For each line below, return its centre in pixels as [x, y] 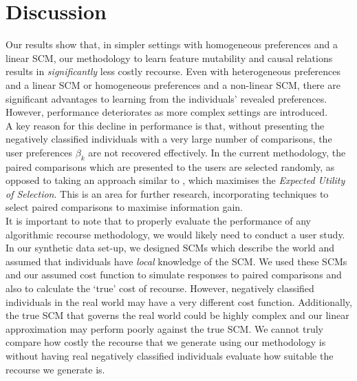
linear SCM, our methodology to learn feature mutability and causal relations [169, 58]
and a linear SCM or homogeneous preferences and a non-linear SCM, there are [173, 84]
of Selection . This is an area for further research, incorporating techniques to [167, 193]
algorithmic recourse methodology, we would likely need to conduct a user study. [175, 234]
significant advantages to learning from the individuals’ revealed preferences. [166, 98]
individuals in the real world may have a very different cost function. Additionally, [179, 301]
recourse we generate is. [55, 369]
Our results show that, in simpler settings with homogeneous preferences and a [172, 44]
